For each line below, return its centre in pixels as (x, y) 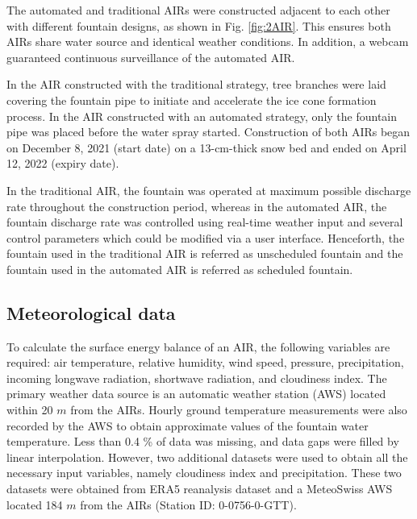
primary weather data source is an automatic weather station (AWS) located (196, 394)
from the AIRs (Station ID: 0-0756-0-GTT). (188, 504)
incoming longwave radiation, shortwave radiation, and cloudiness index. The (197, 378)
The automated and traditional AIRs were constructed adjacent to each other (198, 10)
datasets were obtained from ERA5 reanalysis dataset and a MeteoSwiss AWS (200, 489)
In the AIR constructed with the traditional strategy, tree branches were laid (196, 84)
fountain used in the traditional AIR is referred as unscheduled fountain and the (205, 253)
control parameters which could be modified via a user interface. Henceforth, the (206, 237)
